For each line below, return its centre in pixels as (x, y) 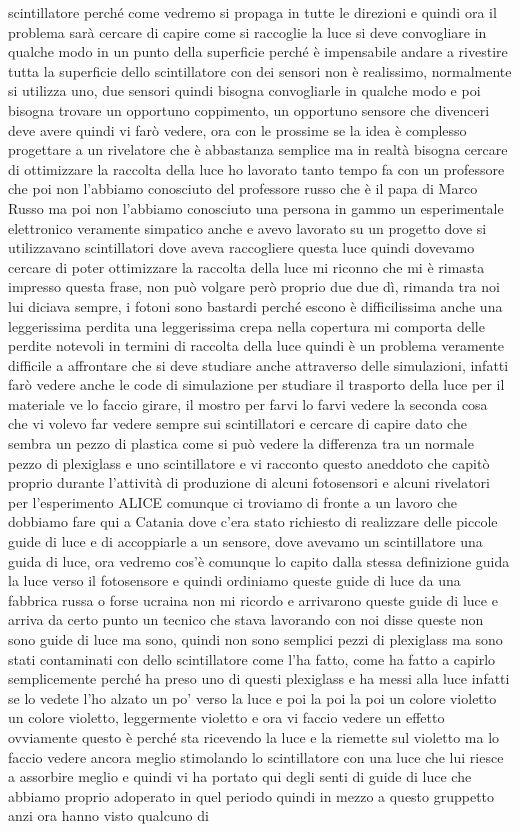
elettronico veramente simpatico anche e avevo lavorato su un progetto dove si (247, 227)
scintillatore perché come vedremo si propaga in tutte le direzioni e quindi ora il (252, 12)
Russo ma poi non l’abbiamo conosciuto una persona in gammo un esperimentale (256, 207)
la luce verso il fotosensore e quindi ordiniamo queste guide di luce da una (234, 580)
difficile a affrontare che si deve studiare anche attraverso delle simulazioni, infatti (258, 364)
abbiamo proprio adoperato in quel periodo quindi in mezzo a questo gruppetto (251, 795)
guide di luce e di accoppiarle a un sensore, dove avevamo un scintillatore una (245, 541)
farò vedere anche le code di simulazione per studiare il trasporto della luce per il (256, 384)
